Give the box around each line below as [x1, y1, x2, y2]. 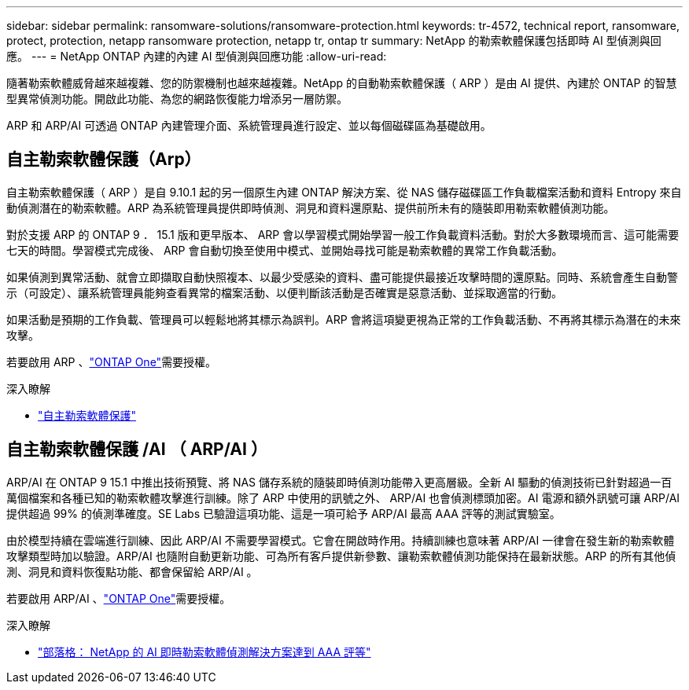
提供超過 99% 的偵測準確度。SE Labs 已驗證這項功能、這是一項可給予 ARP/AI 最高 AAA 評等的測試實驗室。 [6, 506, 561, 520]
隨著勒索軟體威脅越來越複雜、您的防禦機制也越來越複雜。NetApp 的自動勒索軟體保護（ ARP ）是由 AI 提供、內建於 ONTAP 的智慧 [6, 76, 677, 90]
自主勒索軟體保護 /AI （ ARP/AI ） [6, 439, 267, 460]
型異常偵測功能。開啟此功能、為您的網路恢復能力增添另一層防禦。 [6, 92, 348, 105]
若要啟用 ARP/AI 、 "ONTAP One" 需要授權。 [6, 591, 231, 605]
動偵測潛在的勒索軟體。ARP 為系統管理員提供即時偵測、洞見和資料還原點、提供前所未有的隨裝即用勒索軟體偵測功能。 [6, 200, 615, 215]
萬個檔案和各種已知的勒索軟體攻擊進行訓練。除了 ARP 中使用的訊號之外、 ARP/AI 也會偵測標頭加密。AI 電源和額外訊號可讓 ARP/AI [6, 490, 680, 505]
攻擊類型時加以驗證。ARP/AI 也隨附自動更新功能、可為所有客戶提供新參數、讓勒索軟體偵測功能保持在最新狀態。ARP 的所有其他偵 [6, 549, 676, 563]
